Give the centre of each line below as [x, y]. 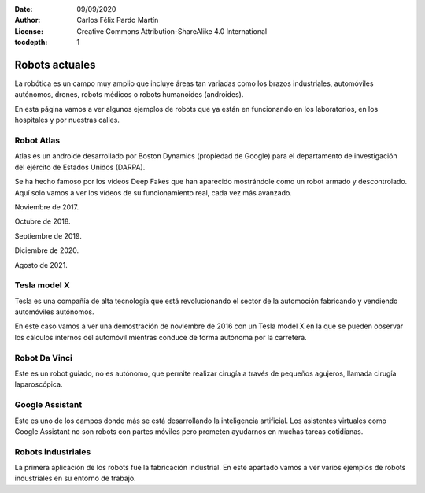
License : [29, 31]
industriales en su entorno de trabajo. [76, 478]
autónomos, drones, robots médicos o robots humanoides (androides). [129, 95]
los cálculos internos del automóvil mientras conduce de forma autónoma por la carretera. [161, 337]
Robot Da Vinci [43, 358]
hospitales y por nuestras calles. [67, 120]
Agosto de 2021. [41, 265]
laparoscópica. [39, 384]
